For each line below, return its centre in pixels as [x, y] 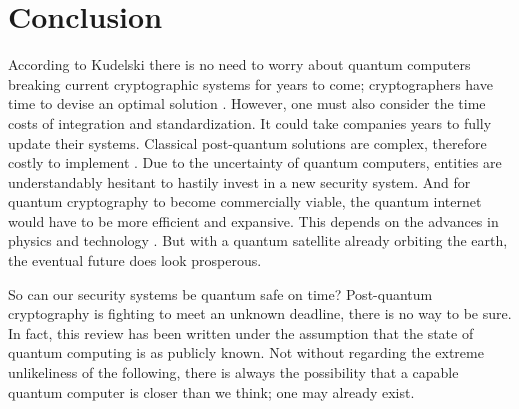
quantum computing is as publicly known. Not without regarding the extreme [246, 352]
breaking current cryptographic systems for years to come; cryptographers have [250, 83]
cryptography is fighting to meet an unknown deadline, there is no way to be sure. [260, 313]
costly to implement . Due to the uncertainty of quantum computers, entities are [255, 162]
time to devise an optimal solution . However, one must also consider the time [247, 103]
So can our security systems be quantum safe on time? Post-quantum [220, 293]
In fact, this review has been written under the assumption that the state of [241, 332]
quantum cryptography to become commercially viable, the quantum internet [245, 201]
